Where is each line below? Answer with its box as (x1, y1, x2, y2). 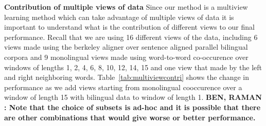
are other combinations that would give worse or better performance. (4, 112, 256, 122)
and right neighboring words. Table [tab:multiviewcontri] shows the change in (4, 72, 250, 82)
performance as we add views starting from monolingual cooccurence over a (4, 81, 242, 92)
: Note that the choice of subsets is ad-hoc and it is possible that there (4, 101, 261, 112)
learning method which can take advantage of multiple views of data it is (4, 11, 234, 22)
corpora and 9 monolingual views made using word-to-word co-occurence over (4, 51, 249, 62)
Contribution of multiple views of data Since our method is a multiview (4, 2, 248, 12)
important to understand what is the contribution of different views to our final (4, 22, 255, 32)
